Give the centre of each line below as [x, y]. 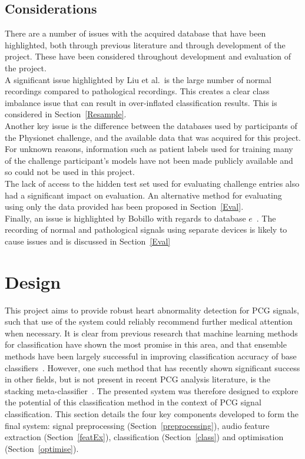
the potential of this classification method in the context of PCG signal [133, 402]
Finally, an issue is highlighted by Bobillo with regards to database [125, 218]
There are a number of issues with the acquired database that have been [135, 33]
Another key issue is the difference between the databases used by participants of [151, 125]
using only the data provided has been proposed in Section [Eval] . [124, 207]
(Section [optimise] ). [42, 448]
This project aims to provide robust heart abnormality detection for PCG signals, [152, 310]
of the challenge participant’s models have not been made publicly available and [149, 160]
